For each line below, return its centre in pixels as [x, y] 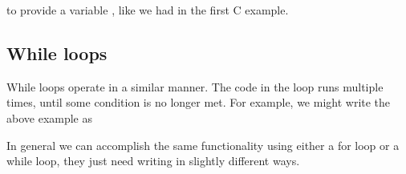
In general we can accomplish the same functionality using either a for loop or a [203, 145]
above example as [50, 117]
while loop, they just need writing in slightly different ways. [153, 161]
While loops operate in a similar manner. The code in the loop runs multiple [195, 86]
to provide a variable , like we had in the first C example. [148, 10]
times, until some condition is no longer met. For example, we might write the [199, 102]
